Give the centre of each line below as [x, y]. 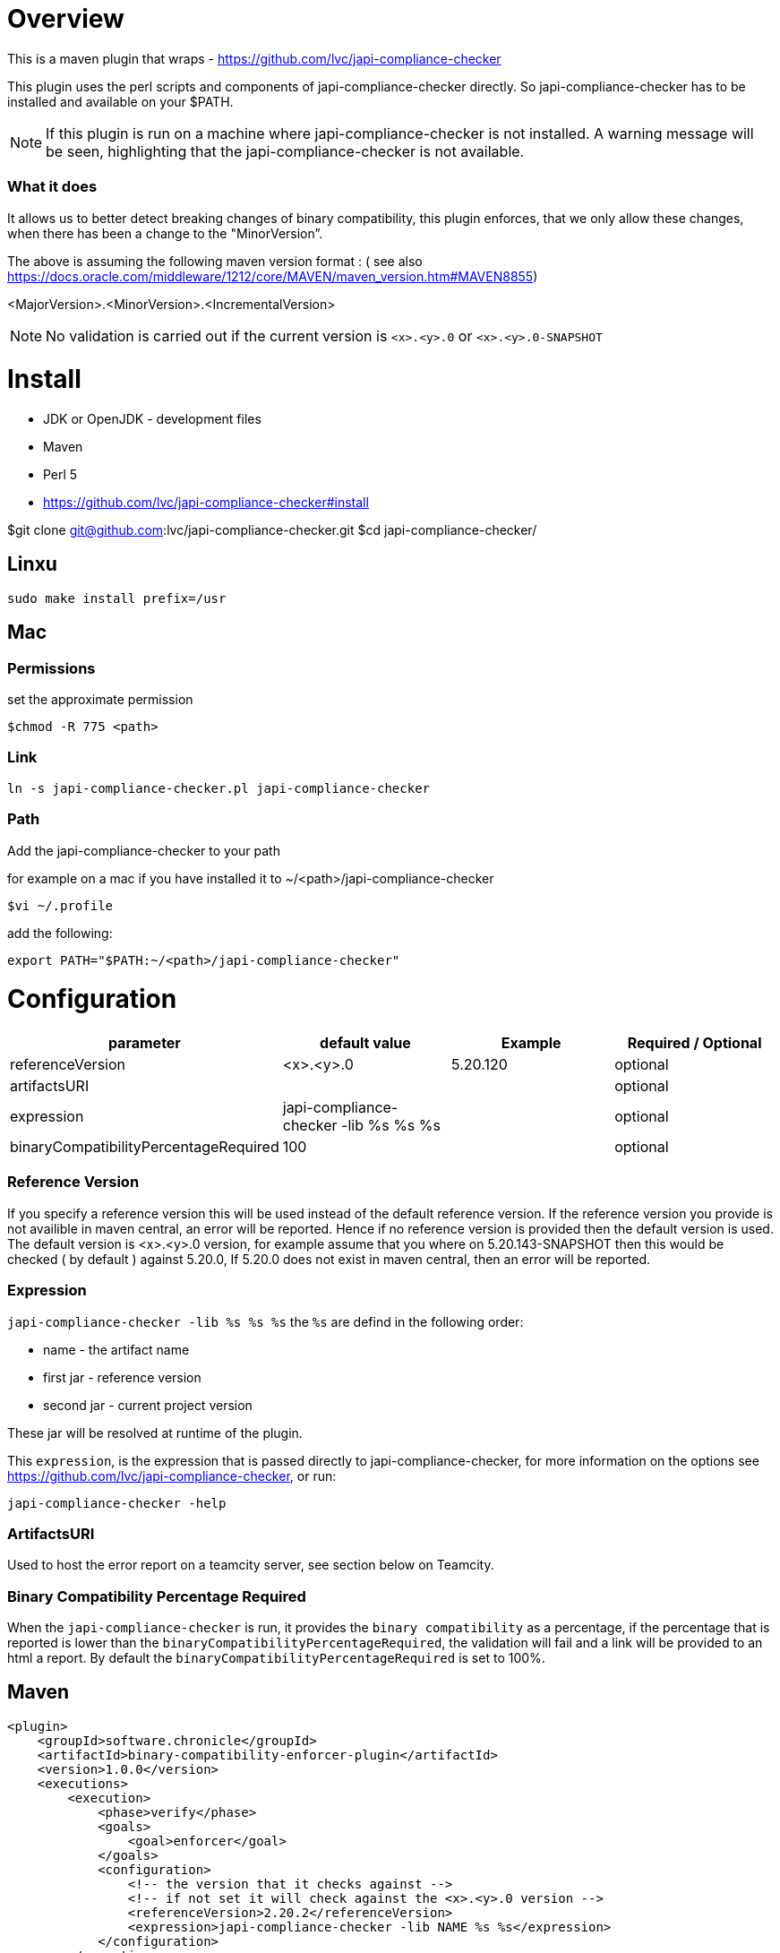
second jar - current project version [148, 1405]
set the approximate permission [100, 700]
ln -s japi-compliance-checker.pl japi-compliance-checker [219, 788]
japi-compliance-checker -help [117, 1503]
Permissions [51, 668]
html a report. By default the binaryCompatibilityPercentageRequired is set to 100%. [276, 1658]
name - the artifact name [116, 1349]
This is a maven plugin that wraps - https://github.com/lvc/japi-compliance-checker [254, 58]
